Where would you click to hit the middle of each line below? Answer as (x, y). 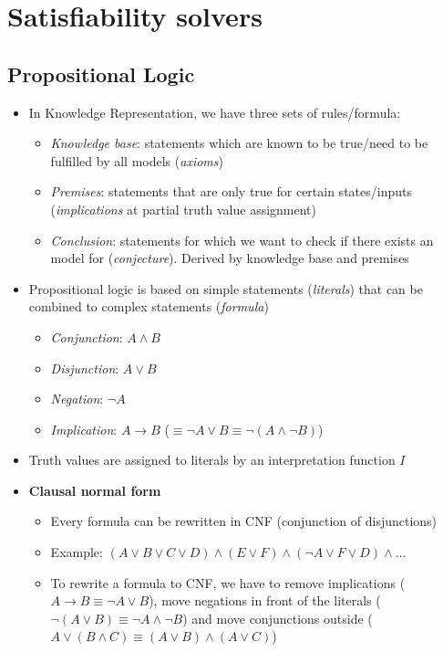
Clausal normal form (95, 490)
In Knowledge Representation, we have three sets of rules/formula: (215, 112)
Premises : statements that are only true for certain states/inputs (231, 191)
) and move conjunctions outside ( (278, 618)
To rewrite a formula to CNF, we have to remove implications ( (228, 582)
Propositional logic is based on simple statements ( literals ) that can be (226, 288)
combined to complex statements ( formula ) (149, 306)
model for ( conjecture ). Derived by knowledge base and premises (230, 258)
